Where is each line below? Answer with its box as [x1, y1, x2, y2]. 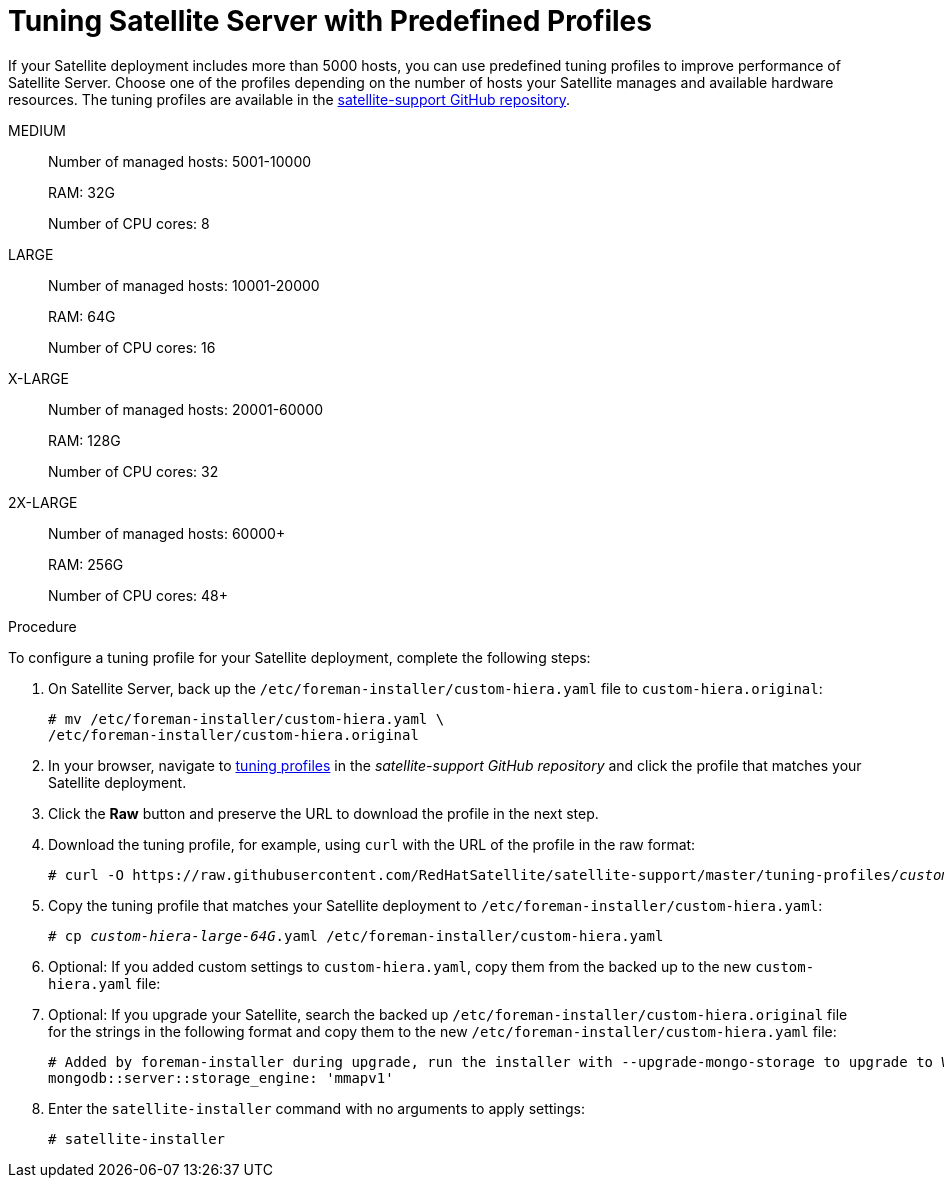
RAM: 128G [48, 431, 121, 449]
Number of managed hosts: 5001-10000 [48, 152, 312, 170]
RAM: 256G [48, 555, 124, 573]
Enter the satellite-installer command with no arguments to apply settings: [48, 1099, 586, 1117]
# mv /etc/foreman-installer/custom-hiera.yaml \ [48, 710, 445, 727]
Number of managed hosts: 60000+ [48, 524, 286, 542]
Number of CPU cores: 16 [48, 338, 216, 356]
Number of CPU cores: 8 [48, 214, 210, 232]
